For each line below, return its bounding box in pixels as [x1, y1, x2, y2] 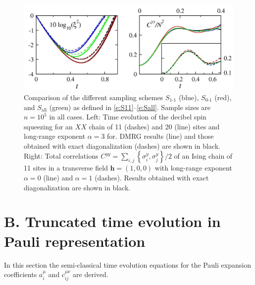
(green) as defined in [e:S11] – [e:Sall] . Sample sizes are [49, 102, 211, 112]
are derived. [73, 269, 108, 280]
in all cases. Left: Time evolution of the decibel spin [49, 112, 206, 122]
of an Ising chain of [174, 151, 233, 161]
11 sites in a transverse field [24, 163, 108, 173]
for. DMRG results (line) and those [107, 131, 214, 141]
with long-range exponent [154, 163, 232, 173]
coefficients [4, 269, 37, 280]
